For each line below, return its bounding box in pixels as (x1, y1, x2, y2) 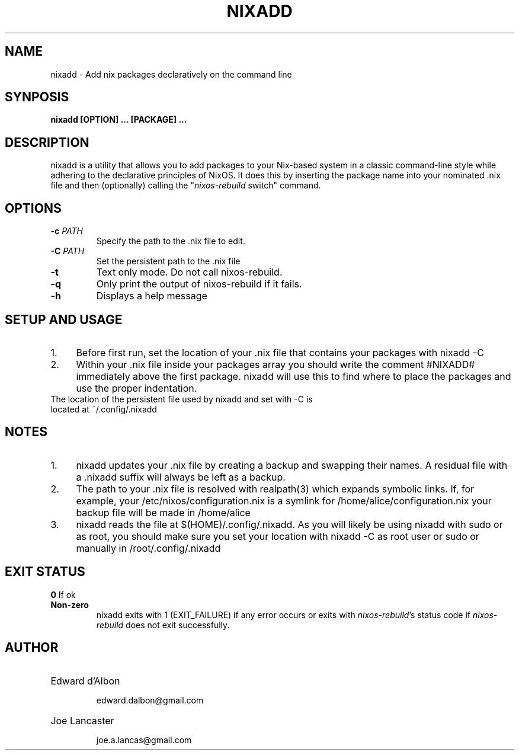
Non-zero (50, 599, 89, 610)
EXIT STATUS (5, 564, 85, 580)
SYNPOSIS (5, 89, 69, 105)
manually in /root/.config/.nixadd (76, 542, 221, 554)
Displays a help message (96, 290, 207, 302)
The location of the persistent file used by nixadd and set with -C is (50, 394, 313, 404)
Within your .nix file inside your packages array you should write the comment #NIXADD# (76, 358, 475, 370)
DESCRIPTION (5, 135, 89, 150)
